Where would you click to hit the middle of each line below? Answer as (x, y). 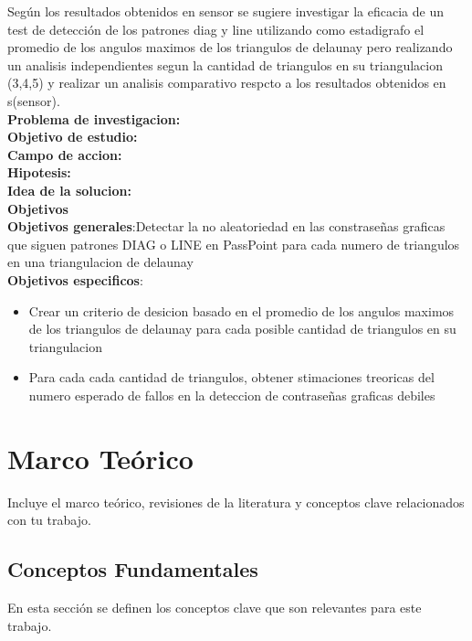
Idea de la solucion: (69, 190)
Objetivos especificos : (75, 279)
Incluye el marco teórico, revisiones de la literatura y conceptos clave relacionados (236, 502)
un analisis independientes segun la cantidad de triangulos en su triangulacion (225, 64)
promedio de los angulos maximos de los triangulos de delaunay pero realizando (230, 47)
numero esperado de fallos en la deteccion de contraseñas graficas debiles (232, 395)
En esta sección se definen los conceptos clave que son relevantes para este (215, 607)
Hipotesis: (39, 172)
